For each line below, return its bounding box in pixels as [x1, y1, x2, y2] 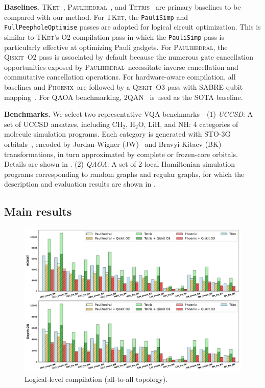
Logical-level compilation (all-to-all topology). [25, 374, 168, 384]
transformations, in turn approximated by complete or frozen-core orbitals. [4, 148, 238, 159]
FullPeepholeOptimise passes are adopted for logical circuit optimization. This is [4, 21, 261, 32]
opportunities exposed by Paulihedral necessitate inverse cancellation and [4, 61, 238, 72]
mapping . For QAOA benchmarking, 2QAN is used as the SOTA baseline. [4, 91, 243, 102]
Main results [4, 203, 72, 219]
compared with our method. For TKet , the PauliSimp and [4, 11, 188, 22]
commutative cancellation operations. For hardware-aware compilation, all [4, 71, 236, 82]
